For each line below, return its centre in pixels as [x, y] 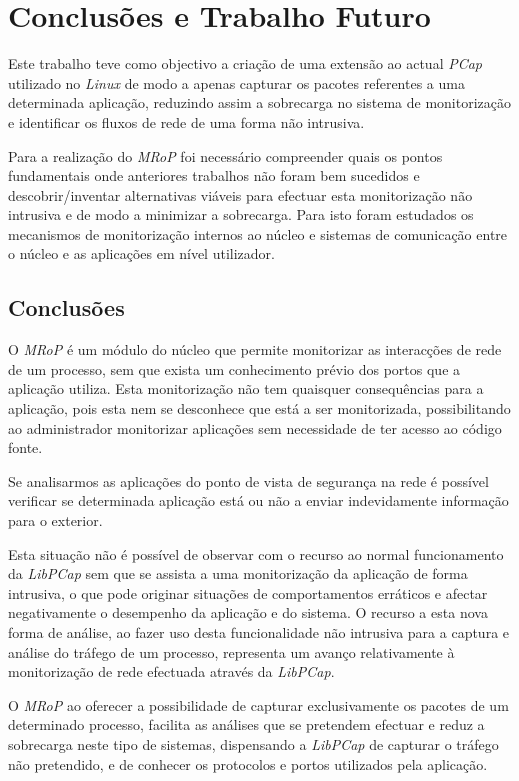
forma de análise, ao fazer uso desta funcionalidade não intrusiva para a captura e [259, 631]
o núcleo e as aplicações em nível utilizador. [141, 253]
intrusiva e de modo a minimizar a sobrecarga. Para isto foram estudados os [241, 214]
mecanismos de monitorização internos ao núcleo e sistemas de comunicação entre [258, 233]
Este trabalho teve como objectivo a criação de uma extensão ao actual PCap [245, 63]
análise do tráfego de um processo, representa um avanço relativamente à [231, 651]
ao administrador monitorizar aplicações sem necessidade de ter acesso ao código [255, 427]
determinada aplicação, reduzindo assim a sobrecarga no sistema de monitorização [259, 102]
